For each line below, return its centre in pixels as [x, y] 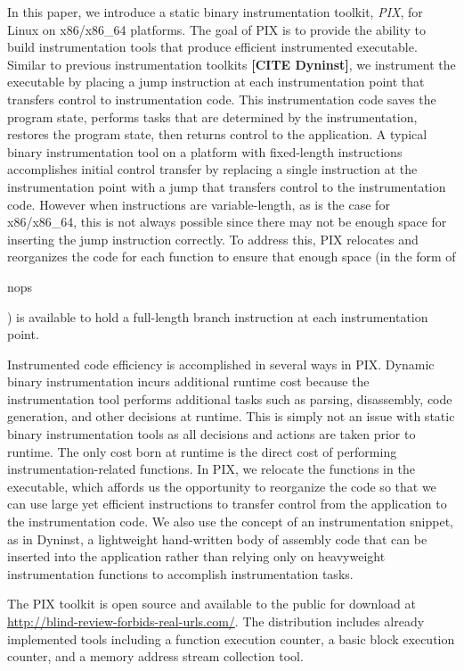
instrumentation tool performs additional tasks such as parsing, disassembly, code [230, 398]
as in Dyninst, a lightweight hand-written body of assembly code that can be [217, 538]
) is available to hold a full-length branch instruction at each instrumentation [218, 316]
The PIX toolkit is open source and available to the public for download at [212, 604]
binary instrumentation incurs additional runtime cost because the [188, 381]
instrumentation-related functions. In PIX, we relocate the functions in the [211, 469]
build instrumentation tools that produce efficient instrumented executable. [212, 47]
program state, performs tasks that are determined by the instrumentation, [212, 116]
